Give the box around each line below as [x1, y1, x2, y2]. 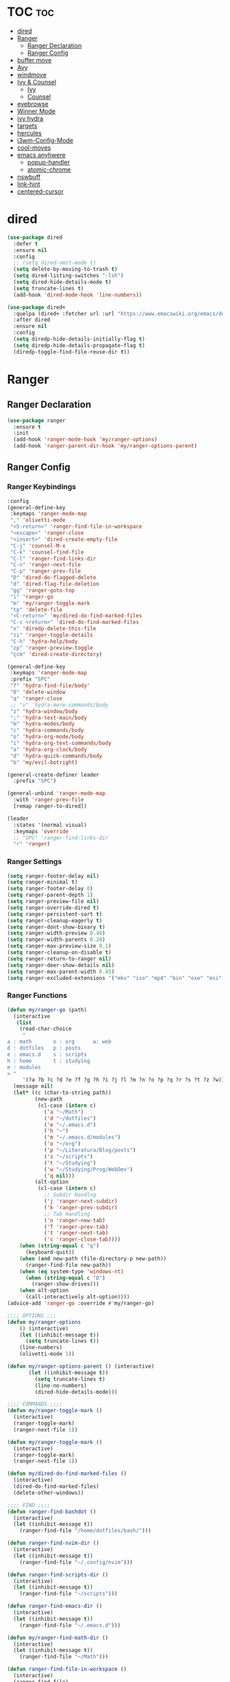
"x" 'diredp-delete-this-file [10, 625, 97, 632]
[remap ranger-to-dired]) [13, 803, 88, 810]
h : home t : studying [7, 1058, 90, 1064]
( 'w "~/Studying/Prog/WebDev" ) [43, 1166, 133, 1173]
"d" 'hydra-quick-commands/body [10, 752, 103, 759]
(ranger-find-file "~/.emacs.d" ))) [19, 1622, 121, 1628]
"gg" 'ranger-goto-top [10, 587, 75, 594]
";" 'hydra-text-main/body [10, 714, 88, 721]
